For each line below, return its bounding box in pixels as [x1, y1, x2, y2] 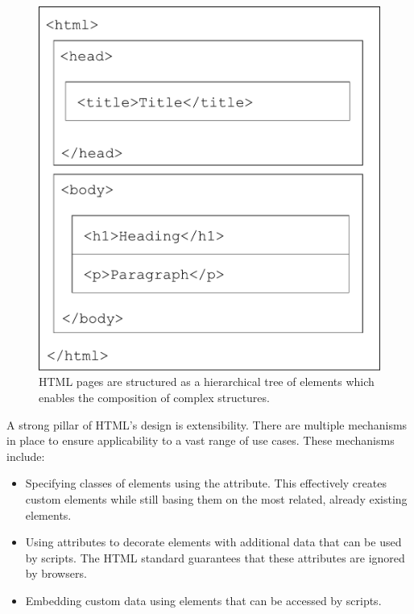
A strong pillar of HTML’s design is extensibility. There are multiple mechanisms [6, 416, 408, 433]
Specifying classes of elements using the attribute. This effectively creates [25, 475, 387, 492]
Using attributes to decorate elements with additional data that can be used [25, 533, 402, 550]
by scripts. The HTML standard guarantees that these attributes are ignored [25, 549, 405, 566]
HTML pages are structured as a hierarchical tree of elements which [39, 373, 375, 390]
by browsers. [25, 565, 87, 582]
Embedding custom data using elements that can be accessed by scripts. [25, 591, 382, 608]
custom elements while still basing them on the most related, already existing [25, 490, 408, 507]
